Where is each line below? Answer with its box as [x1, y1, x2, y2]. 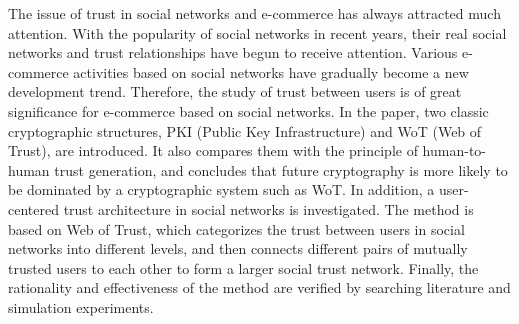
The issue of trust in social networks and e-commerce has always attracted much [8, 3, 501, 23]
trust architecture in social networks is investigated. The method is [63, 198, 474, 219]
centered [8, 198, 59, 219]
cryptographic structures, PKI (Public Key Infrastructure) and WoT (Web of [8, 120, 482, 141]
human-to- [422, 140, 486, 161]
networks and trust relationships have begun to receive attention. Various [8, 42, 458, 63]
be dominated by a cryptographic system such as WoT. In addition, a [8, 179, 435, 200]
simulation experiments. [8, 296, 154, 317]
